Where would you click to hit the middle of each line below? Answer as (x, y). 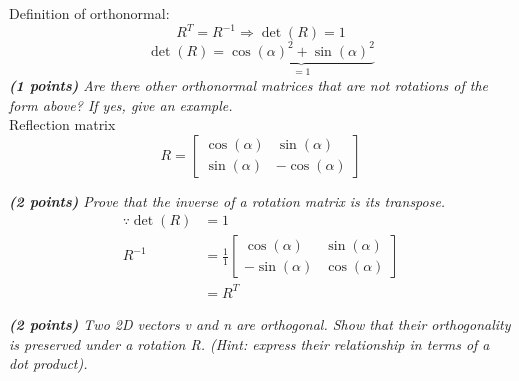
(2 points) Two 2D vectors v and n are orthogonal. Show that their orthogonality (260, 324)
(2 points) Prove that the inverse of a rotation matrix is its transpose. (227, 200)
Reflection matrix (62, 124)
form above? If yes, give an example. (121, 104)
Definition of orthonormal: (89, 13)
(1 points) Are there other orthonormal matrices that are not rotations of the (249, 85)
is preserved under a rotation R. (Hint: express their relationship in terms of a (249, 343)
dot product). (48, 363)
